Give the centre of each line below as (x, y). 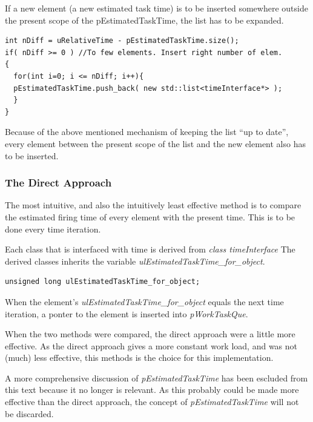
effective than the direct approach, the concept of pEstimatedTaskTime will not (152, 402)
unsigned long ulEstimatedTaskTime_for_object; (103, 282)
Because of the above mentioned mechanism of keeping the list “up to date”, (147, 132)
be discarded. (29, 413)
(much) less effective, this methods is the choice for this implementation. (139, 358)
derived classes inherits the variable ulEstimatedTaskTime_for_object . (135, 261)
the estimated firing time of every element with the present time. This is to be (150, 216)
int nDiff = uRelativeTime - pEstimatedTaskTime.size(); (122, 41)
